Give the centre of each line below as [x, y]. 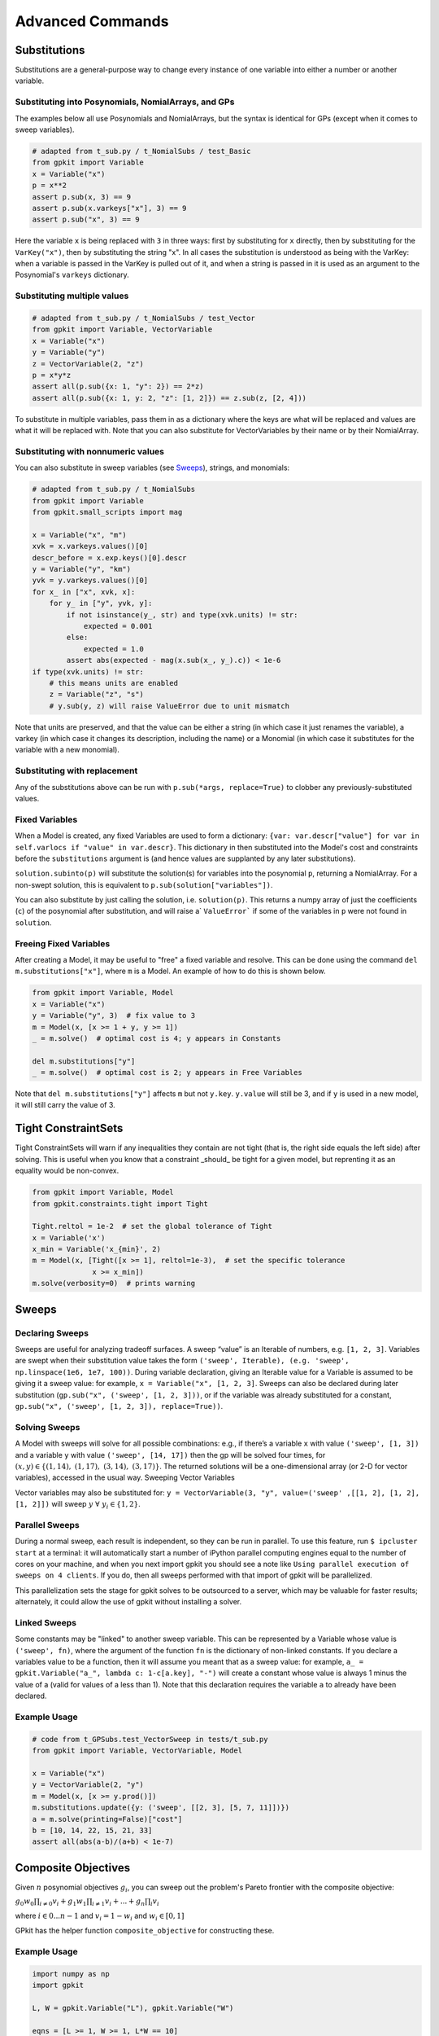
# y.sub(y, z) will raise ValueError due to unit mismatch [170, 706]
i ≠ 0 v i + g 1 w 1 [63, 1902]
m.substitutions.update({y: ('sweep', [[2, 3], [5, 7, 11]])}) [161, 1808]
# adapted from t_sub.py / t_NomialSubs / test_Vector [143, 318]
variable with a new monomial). [67, 750]
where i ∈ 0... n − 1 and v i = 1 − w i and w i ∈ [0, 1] [100, 1916]
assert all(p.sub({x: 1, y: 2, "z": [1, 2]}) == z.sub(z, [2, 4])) [170, 398]
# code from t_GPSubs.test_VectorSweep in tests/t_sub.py [150, 1739]
